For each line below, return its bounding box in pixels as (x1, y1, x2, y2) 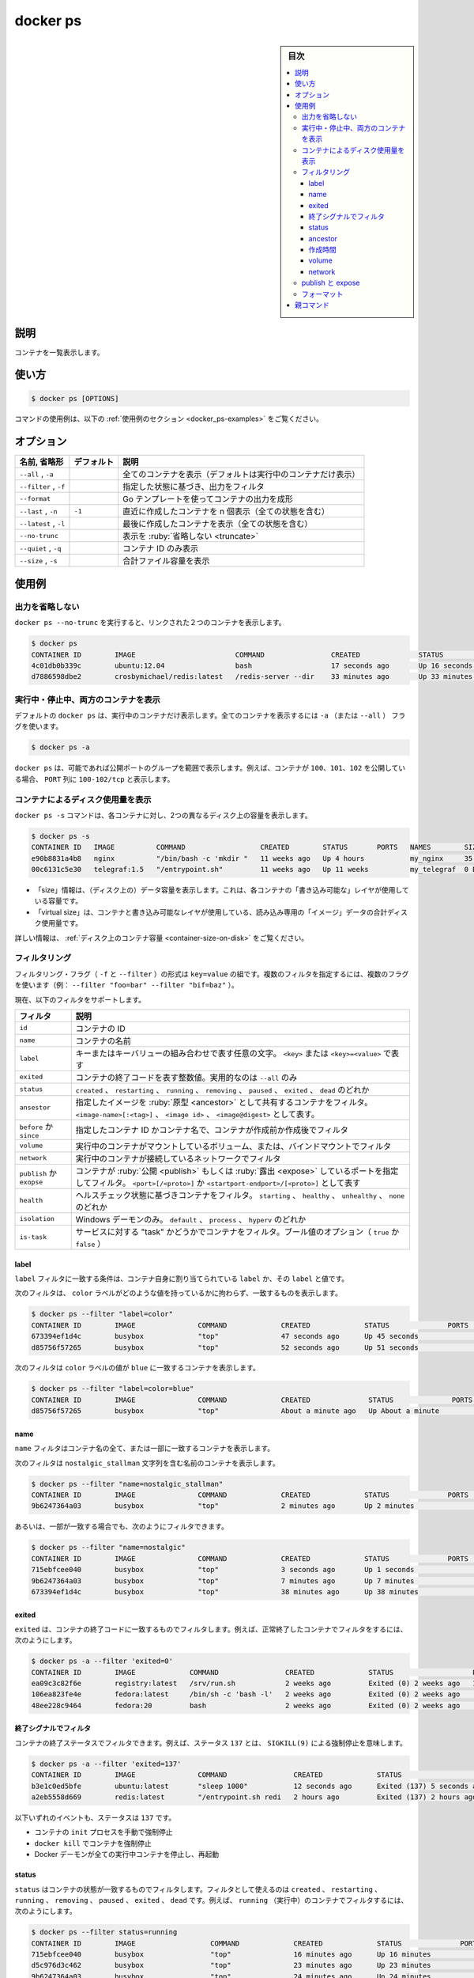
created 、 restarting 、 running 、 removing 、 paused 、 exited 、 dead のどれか (75, 1084, 370, 1095)
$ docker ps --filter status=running (31, 1927, 178, 1937)
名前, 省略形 (19, 457, 64, 468)
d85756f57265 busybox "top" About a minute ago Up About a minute (31, 1407, 440, 1415)
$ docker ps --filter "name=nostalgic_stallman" (31, 1480, 224, 1488)
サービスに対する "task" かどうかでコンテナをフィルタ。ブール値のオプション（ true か (75, 1226, 400, 1237)
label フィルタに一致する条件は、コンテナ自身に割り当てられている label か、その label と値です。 (14, 1274, 349, 1283)
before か (19, 1120, 54, 1131)
